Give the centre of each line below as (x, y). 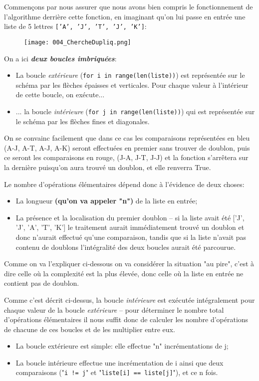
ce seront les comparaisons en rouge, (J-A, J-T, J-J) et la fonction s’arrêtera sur (126, 157)
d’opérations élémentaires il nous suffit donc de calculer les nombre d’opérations (126, 319)
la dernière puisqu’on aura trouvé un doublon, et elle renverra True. (108, 167)
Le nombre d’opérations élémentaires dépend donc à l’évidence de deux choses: (124, 184)
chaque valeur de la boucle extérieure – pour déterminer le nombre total (114, 309)
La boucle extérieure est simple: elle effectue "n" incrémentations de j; (122, 346)
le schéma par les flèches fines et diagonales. (83, 121)
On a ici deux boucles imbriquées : (60, 58)
